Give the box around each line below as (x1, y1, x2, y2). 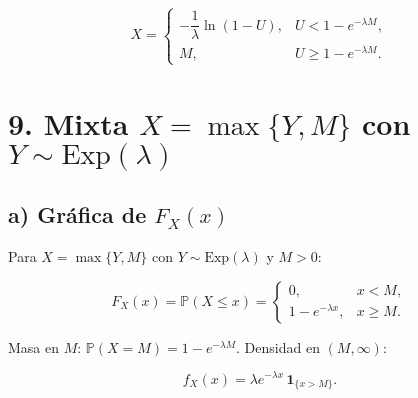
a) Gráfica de (8, 199, 147, 230)
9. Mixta (8, 102, 129, 143)
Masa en (8, 336, 60, 357)
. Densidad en (236, 336, 320, 357)
